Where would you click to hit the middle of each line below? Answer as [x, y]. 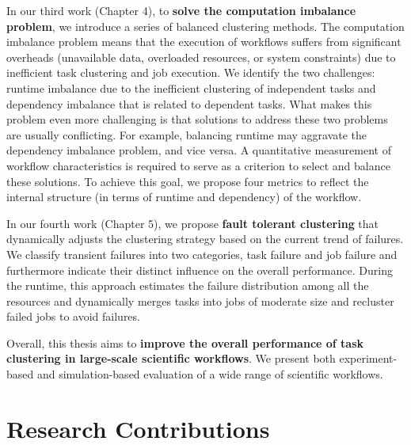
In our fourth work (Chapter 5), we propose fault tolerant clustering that [193, 223]
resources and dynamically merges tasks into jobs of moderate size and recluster [200, 300]
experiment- [368, 358]
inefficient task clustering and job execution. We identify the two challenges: [191, 72]
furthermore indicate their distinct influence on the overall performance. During [200, 270]
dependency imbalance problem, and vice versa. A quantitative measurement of [199, 150]
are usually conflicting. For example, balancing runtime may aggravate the [187, 134]
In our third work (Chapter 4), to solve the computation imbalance [181, 10]
